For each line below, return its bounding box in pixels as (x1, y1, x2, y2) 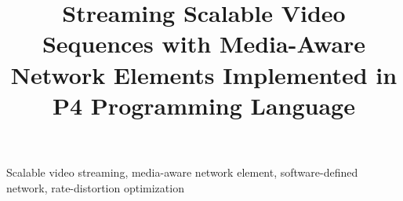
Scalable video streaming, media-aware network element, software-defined (6, 163, 358, 180)
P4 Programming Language (53, 89, 355, 121)
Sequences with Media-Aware (42, 27, 366, 60)
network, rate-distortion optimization (6, 179, 184, 196)
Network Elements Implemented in (10, 58, 398, 90)
